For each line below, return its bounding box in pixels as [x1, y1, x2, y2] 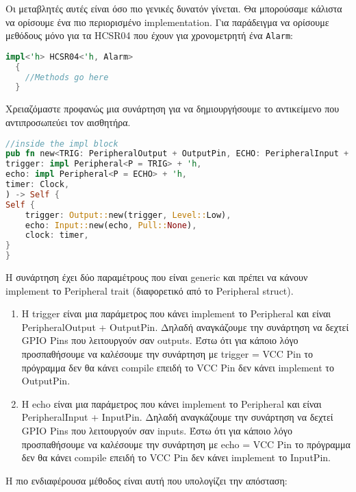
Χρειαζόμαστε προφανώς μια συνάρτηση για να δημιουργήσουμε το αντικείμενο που [5, 101, 340, 116]
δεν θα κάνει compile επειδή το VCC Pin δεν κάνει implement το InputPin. [21, 450, 331, 465]
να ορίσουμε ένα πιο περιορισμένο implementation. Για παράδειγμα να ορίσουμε [5, 14, 329, 29]
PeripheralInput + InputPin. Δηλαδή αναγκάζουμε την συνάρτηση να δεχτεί [21, 410, 333, 424]
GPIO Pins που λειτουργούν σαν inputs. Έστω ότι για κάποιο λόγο [21, 423, 293, 437]
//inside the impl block [5, 138, 118, 149]
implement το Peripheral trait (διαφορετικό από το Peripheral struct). [5, 283, 294, 297]
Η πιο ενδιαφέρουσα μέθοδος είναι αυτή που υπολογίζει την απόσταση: [5, 473, 288, 487]
